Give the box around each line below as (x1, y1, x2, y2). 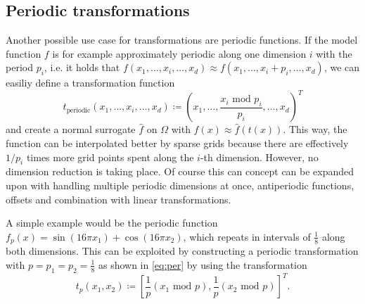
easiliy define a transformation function (6, 75, 175, 90)
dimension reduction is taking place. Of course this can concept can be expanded (6, 164, 354, 179)
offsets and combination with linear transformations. (6, 191, 231, 206)
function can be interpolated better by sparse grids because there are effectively (6, 136, 349, 151)
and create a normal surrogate (6, 122, 136, 137)
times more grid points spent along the (26, 149, 194, 164)
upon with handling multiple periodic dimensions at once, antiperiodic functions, (6, 178, 354, 193)
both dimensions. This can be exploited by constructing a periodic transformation (6, 243, 359, 258)
